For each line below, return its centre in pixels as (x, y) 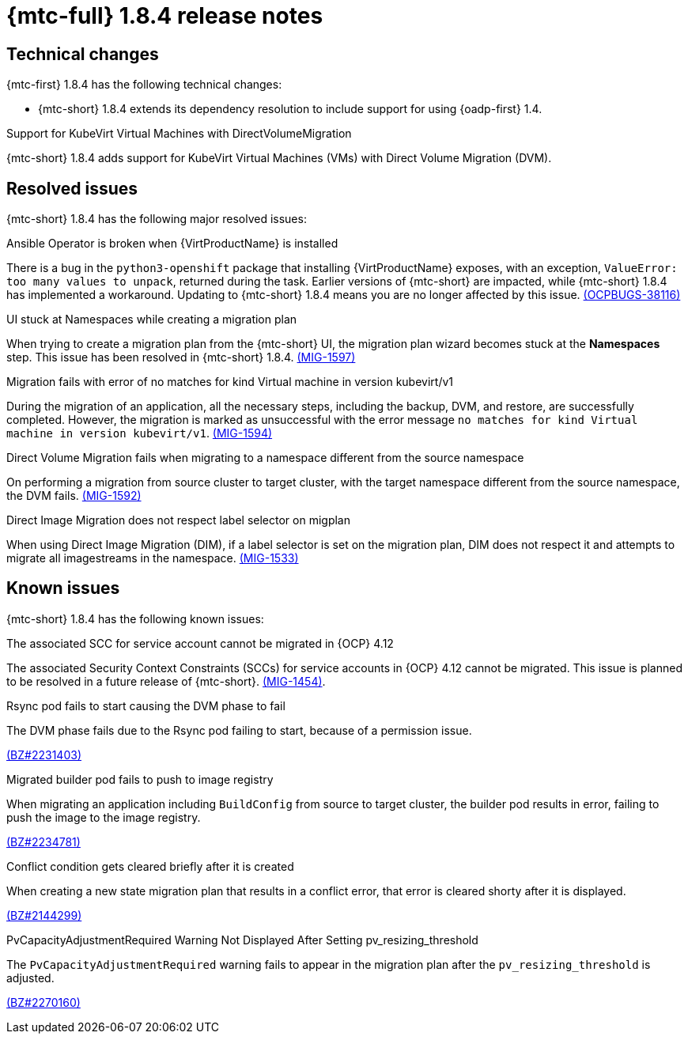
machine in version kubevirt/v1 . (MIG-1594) (140, 433)
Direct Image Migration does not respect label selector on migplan (178, 520)
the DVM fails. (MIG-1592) (74, 496)
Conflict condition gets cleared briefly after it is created (150, 866)
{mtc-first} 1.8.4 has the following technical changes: (144, 85)
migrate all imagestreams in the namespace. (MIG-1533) (153, 558)
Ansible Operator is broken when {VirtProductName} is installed (172, 244)
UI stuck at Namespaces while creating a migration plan (152, 320)
